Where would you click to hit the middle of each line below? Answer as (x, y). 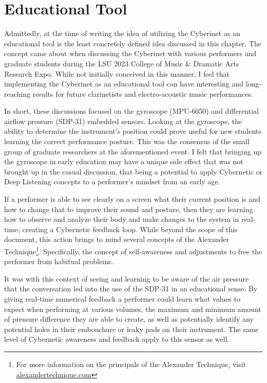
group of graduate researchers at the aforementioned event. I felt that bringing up (133, 151)
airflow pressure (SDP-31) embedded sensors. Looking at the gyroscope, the (123, 121)
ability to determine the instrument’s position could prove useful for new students (133, 131)
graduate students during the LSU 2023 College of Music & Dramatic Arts (122, 63)
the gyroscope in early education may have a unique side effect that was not (124, 161)
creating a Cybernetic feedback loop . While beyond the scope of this (130, 229)
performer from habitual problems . (59, 261)
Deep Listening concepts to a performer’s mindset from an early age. (112, 181)
